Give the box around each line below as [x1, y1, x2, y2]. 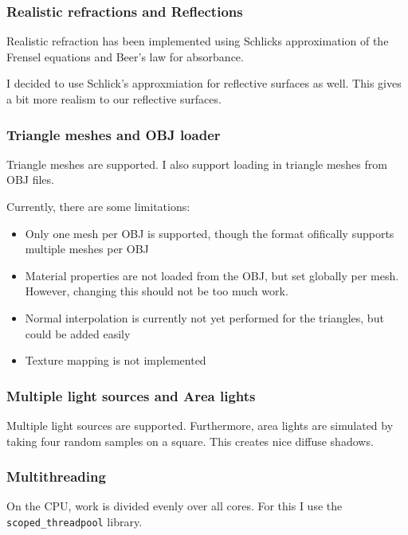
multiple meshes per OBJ [25, 240, 149, 257]
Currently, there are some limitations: [6, 198, 190, 214]
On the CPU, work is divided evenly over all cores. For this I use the [6, 498, 343, 514]
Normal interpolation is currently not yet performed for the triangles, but [25, 309, 384, 326]
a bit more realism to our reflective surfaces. [6, 91, 222, 107]
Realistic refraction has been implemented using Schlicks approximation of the [6, 33, 389, 49]
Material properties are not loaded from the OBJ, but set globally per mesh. [25, 267, 399, 283]
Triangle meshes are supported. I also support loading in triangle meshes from [6, 155, 387, 172]
